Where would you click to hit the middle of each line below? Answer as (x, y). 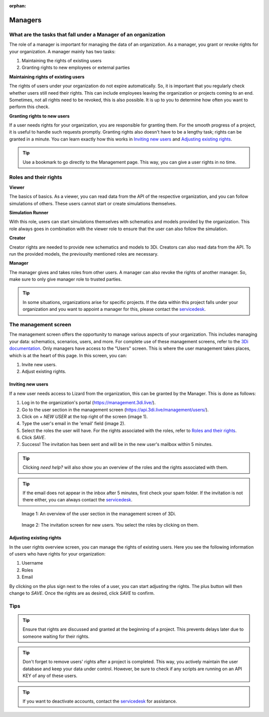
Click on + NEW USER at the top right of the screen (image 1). (85, 417)
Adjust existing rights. (44, 372)
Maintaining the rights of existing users (62, 60)
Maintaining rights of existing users (47, 77)
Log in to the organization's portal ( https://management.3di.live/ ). (89, 403)
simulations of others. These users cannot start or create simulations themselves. (93, 203)
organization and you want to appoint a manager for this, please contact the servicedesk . (114, 309)
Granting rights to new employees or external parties (76, 68)
